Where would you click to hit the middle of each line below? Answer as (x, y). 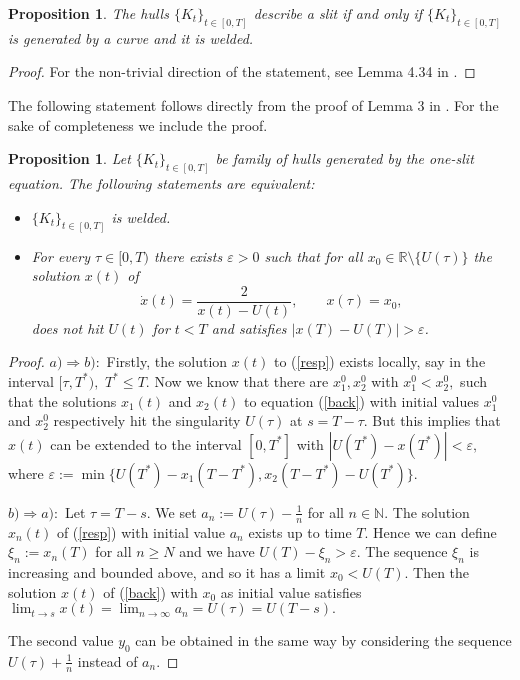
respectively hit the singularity (147, 420)
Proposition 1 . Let (69, 158)
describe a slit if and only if (338, 13)
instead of (107, 660)
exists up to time (300, 531)
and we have (217, 551)
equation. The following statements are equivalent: (161, 183)
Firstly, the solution (167, 361)
